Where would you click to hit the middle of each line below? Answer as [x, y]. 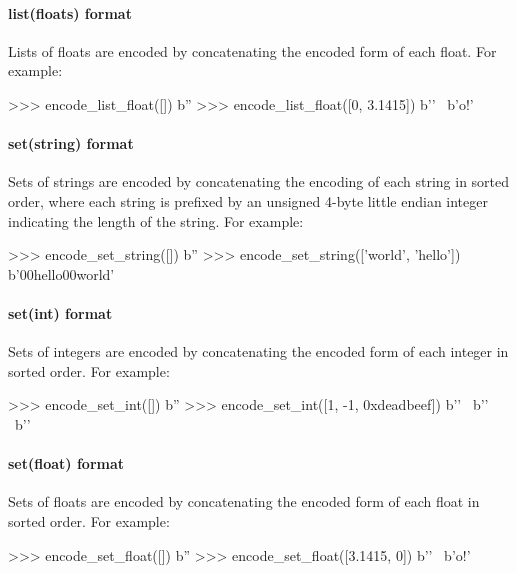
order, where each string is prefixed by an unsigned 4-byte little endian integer [248, 200]
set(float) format [66, 463]
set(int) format [60, 312]
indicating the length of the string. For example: [156, 220]
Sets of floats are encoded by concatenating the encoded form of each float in [244, 501]
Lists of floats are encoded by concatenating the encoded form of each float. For [252, 50]
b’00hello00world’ [61, 273]
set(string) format [71, 143]
